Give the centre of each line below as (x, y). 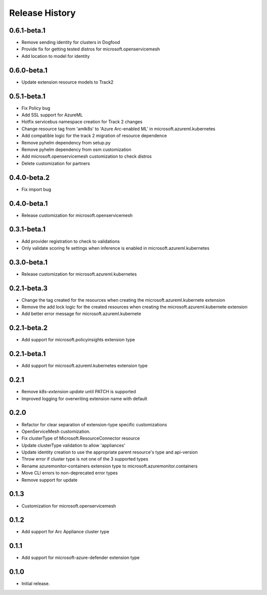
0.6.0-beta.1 (28, 70)
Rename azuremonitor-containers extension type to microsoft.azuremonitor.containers (110, 466)
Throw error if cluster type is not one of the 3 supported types (85, 459)
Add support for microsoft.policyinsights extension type (78, 340)
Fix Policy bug (36, 108)
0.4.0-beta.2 (29, 177)
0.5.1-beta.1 (27, 96)
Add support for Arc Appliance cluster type (66, 532)
